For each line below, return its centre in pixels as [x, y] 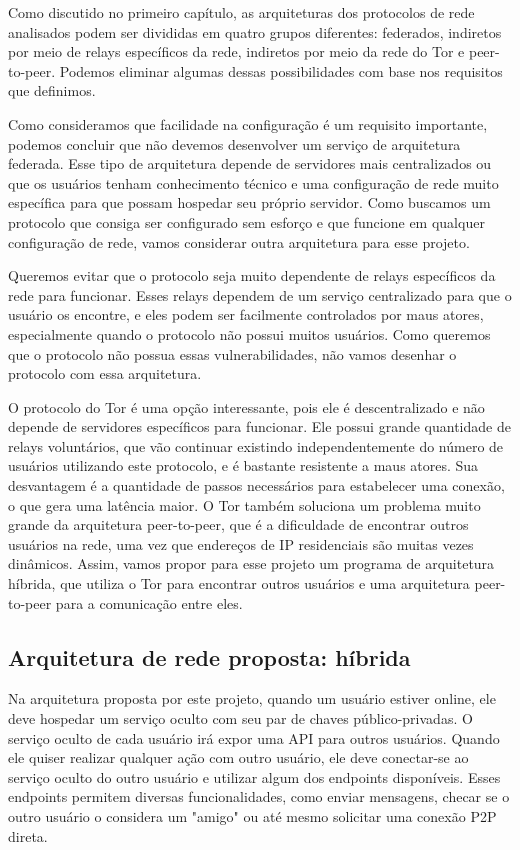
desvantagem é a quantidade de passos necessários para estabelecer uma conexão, [256, 485]
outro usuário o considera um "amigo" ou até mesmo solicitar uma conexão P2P [252, 815]
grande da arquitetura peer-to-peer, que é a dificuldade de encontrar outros [238, 524]
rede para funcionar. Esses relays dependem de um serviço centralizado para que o [260, 294]
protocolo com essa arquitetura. [105, 373]
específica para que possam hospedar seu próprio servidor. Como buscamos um [249, 202]
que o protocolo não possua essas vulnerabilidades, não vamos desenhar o [232, 353]
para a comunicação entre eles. [149, 602]
